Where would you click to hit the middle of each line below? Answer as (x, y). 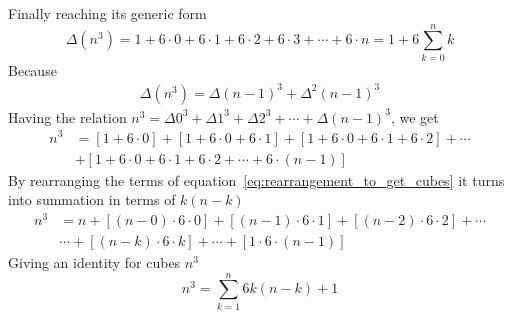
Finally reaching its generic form (107, 13)
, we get (414, 116)
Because (32, 69)
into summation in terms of (92, 199)
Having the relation (67, 116)
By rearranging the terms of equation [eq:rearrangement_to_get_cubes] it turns (256, 179)
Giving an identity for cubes (94, 261)
